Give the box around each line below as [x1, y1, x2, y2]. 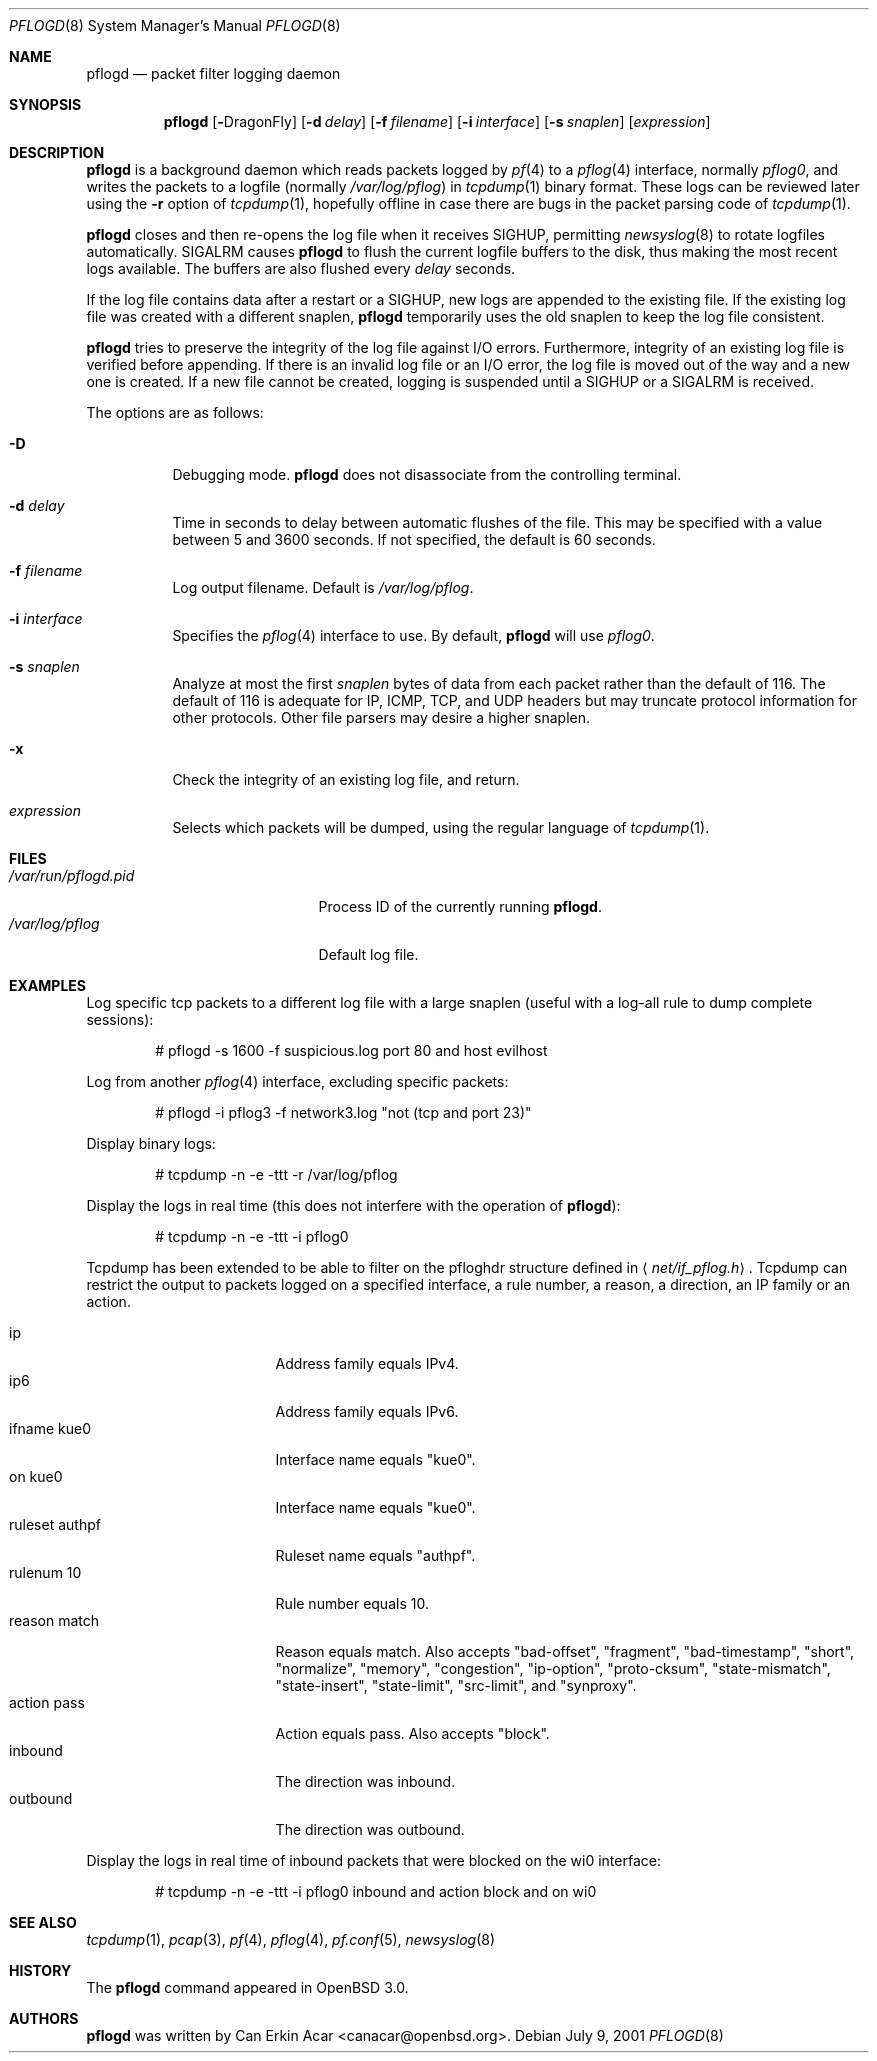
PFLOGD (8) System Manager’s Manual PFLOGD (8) [9, 17, 341, 34]
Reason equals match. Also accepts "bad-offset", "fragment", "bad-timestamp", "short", [275, 1643, 855, 1660]
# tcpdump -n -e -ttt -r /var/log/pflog [155, 1166, 398, 1183]
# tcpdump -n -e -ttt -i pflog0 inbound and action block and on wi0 [155, 1883, 597, 1900]
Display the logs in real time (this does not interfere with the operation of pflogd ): [86, 1197, 621, 1214]
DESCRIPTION [9, 144, 105, 161]
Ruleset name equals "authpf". [275, 1547, 476, 1564]
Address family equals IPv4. [275, 1355, 459, 1372]
